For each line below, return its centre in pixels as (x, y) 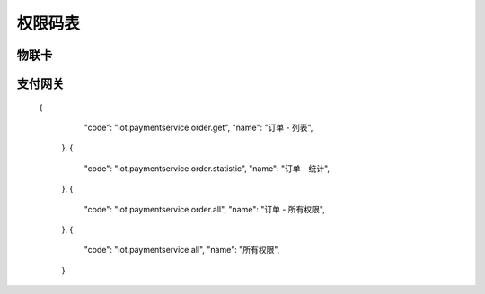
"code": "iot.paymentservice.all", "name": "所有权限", (182, 250)
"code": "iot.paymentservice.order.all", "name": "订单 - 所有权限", (204, 209)
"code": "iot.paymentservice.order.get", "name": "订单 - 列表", (198, 127)
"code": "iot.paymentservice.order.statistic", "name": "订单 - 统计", (207, 168)
